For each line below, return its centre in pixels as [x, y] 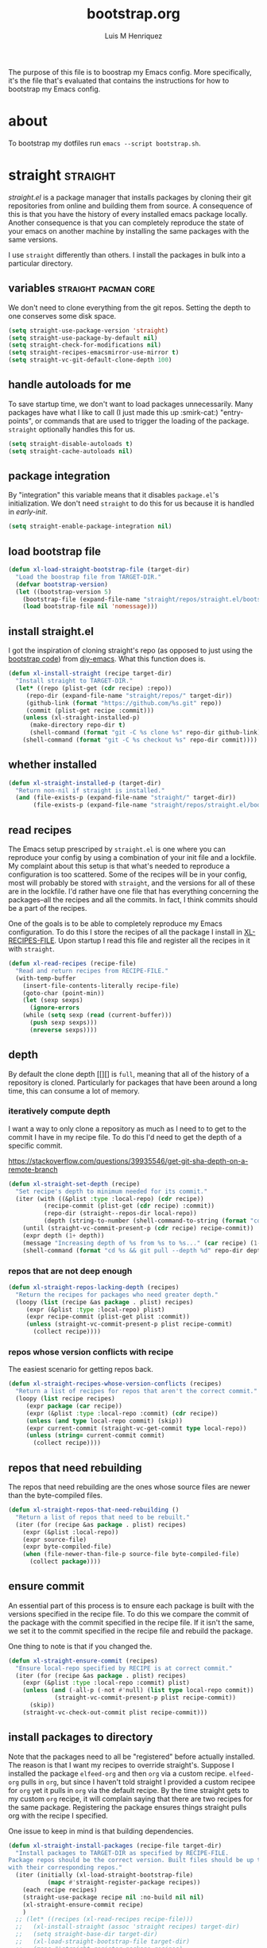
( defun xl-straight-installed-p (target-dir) [85, 783]
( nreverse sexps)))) [63, 1030]
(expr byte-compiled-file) [67, 1547]
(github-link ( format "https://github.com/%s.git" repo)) [124, 703]
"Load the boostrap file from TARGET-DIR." [88, 577]
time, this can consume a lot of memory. [74, 1090]
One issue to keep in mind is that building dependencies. [101, 1831]
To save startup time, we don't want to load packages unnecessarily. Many [131, 404]
